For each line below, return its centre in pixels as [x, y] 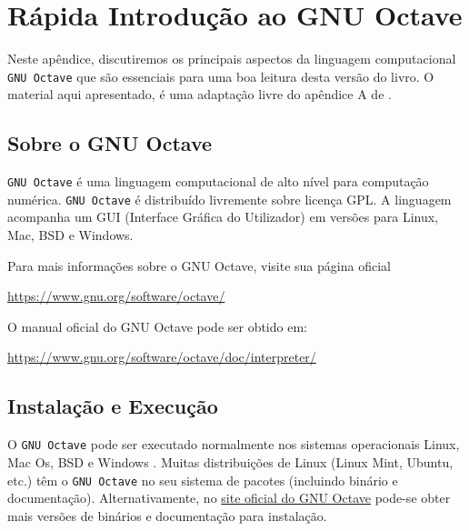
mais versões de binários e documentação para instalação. [167, 515]
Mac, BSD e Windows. [70, 235]
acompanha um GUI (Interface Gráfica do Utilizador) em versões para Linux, [223, 217]
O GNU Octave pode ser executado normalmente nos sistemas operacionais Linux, [234, 444]
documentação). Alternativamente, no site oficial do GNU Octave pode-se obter [229, 498]
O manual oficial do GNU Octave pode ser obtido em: [157, 326]
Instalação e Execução [113, 406]
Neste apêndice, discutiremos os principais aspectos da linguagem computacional [232, 59]
